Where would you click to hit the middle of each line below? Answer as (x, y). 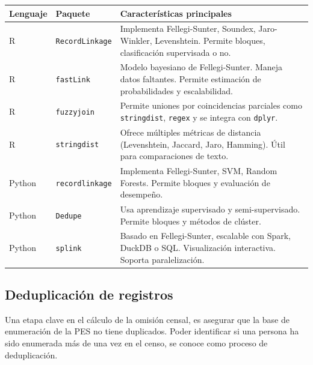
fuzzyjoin (75, 113)
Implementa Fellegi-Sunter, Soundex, (188, 29)
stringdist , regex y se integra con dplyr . (199, 117)
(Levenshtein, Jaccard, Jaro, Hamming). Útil (203, 144)
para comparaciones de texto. (174, 156)
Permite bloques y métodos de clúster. (191, 221)
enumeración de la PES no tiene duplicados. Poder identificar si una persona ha (152, 331)
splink (69, 248)
